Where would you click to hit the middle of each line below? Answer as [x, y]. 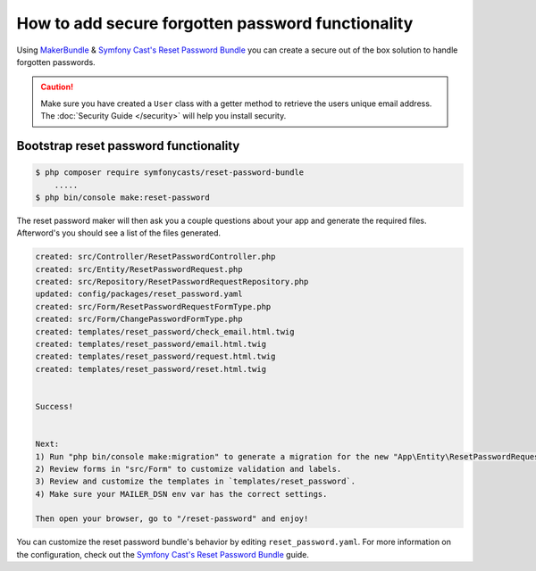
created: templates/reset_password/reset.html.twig [151, 369]
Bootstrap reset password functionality [128, 146]
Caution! [57, 87]
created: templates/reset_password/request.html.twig [155, 356]
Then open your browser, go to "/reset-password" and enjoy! [172, 519]
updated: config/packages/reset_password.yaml [139, 294]
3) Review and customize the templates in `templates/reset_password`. [196, 481]
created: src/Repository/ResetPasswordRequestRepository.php [172, 282]
